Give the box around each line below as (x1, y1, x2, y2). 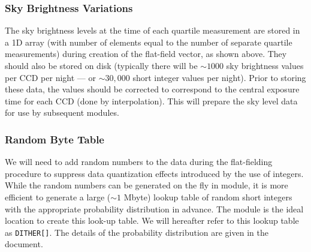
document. (5, 238, 43, 250)
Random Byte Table (5, 131, 104, 146)
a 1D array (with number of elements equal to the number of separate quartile (5, 35, 292, 48)
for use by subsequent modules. (5, 106, 119, 119)
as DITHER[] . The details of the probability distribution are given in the (5, 226, 268, 238)
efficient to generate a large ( (5, 190, 111, 203)
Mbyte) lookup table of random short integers (123, 190, 292, 203)
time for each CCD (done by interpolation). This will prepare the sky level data (5, 94, 298, 107)
